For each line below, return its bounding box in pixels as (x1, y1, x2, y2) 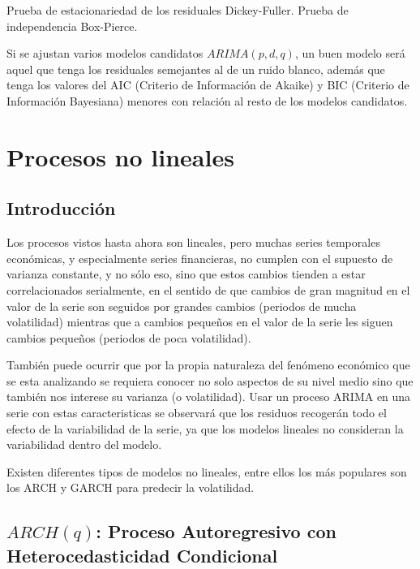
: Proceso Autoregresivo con (96, 519, 336, 544)
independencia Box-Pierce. (6, 17, 138, 34)
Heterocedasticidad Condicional (6, 542, 278, 567)
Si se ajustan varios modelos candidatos (6, 45, 204, 62)
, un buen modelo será (294, 45, 405, 62)
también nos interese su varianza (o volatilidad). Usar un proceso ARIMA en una (6, 388, 411, 405)
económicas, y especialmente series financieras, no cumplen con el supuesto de (6, 249, 393, 266)
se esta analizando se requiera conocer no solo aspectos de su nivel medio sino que (6, 372, 414, 389)
